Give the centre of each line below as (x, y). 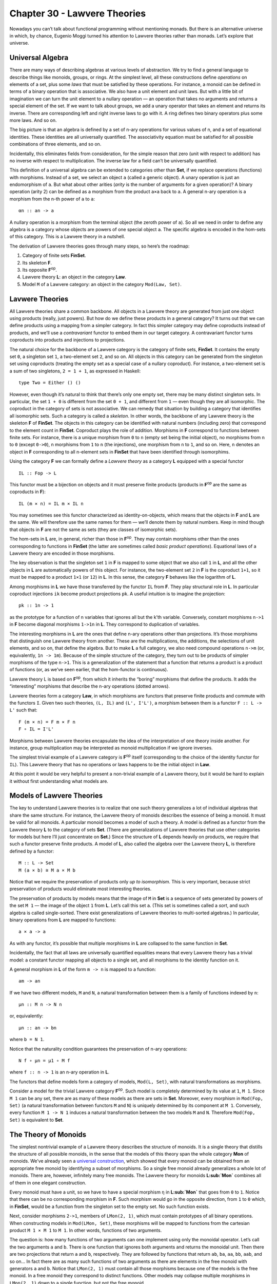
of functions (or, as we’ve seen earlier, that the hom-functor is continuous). (89, 670)
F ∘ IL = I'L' (36, 729)
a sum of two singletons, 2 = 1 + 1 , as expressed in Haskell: (75, 371)
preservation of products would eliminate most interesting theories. (81, 889)
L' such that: (24, 710)
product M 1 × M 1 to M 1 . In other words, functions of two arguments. (86, 1230)
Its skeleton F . (37, 262)
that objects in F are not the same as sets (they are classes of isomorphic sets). (93, 530)
